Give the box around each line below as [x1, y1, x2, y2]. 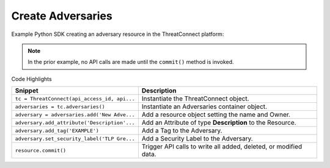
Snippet [15, 86, 39, 95]
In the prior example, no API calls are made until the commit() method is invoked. [28, 58, 235, 66]
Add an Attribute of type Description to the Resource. [141, 119, 296, 127]
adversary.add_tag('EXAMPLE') [15, 127, 99, 134]
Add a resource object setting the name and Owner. [141, 110, 290, 119]
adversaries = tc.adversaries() [15, 103, 105, 110]
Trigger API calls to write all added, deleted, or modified [141, 142, 302, 151]
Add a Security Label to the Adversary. [141, 135, 253, 143]
